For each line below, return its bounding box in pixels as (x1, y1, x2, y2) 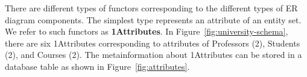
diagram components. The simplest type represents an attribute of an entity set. (5, 13, 302, 26)
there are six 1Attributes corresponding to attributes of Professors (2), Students (5, 36, 300, 49)
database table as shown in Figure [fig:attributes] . (5, 60, 190, 72)
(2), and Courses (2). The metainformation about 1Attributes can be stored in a (5, 48, 302, 61)
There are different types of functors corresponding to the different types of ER (5, 2, 298, 14)
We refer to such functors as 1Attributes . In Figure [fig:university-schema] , (5, 25, 288, 38)
